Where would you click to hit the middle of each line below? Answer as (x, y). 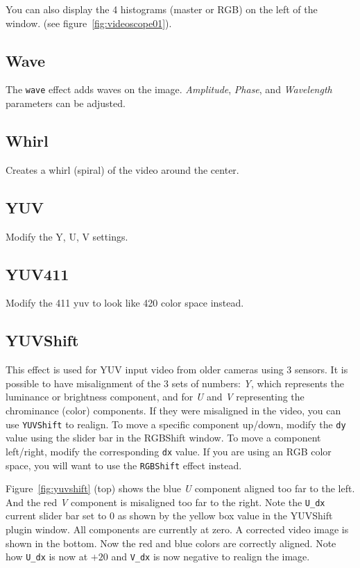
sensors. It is (322, 370)
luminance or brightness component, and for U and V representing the (155, 397)
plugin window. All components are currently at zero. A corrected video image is (177, 529)
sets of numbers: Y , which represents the (258, 383)
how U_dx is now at (47, 557)
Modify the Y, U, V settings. (67, 236)
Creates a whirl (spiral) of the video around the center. (122, 169)
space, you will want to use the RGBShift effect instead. (124, 465)
